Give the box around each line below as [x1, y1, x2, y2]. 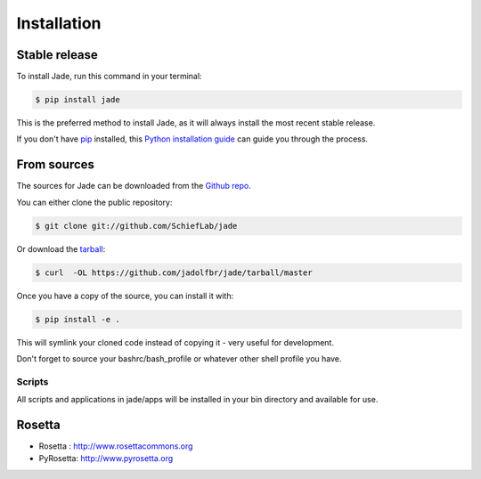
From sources [16, 157, 95, 173]
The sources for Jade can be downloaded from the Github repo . [16, 181, 251, 191]
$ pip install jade [35, 94, 120, 105]
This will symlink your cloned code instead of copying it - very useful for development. [16, 337, 334, 347]
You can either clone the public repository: [16, 197, 173, 207]
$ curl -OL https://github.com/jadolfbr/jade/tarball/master [35, 267, 313, 278]
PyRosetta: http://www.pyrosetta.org [38, 453, 174, 464]
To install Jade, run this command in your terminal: [16, 71, 202, 82]
